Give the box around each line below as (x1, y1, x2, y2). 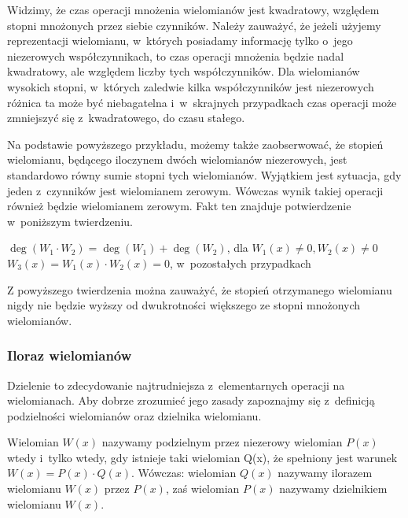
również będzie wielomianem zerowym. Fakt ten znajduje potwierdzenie (7, 198, 351, 214)
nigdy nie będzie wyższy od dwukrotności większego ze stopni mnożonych (7, 297, 361, 313)
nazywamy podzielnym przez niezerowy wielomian (101, 434, 343, 450)
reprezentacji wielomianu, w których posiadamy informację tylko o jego (7, 32, 353, 49)
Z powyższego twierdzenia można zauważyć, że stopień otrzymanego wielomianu (7, 281, 392, 298)
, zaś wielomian (165, 480, 240, 497)
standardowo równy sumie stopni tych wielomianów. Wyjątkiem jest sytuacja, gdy (7, 166, 402, 183)
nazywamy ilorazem (278, 464, 373, 481)
